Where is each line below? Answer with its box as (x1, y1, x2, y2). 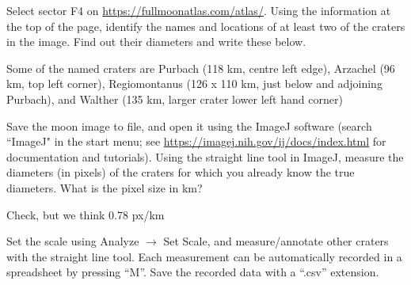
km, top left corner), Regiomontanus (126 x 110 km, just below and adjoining (6, 75, 382, 92)
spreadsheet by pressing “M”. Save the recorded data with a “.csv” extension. (6, 264, 379, 280)
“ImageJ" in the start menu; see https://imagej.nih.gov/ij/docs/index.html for (6, 133, 386, 150)
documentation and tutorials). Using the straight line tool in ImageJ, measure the (6, 148, 404, 165)
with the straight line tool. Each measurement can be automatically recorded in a (6, 248, 402, 264)
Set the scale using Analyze (6, 233, 139, 249)
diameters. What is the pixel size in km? (6, 179, 203, 196)
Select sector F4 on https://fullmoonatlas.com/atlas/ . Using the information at (6, 2, 391, 18)
